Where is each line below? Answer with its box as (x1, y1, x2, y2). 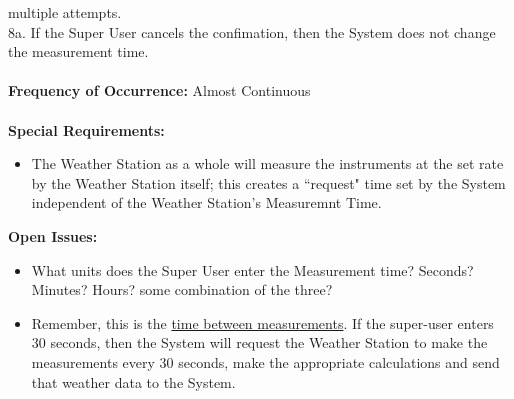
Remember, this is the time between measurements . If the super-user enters (31, 312, 494, 333)
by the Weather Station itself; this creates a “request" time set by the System (31, 172, 506, 193)
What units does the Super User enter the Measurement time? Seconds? (31, 259, 474, 280)
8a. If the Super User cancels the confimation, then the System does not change (8, 21, 496, 42)
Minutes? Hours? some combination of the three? (31, 279, 333, 300)
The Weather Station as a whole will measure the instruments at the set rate (31, 153, 504, 174)
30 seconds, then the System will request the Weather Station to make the (31, 332, 488, 353)
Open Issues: (8, 225, 98, 246)
